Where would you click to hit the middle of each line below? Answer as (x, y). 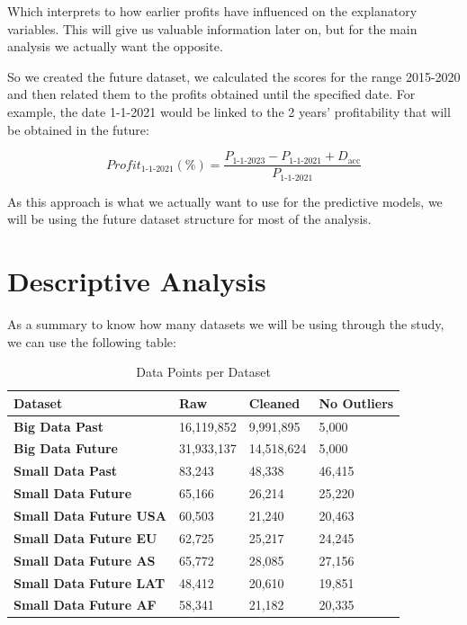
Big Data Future (66, 448)
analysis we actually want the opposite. (115, 46)
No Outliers (356, 402)
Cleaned (274, 402)
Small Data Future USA (90, 515)
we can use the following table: (92, 341)
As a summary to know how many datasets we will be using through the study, (226, 323)
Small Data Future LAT (90, 582)
